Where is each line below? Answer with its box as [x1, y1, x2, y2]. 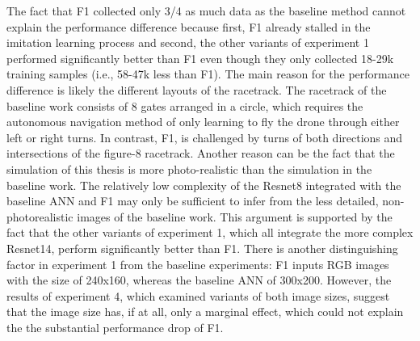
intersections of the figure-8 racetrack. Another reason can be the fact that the [6, 145, 395, 162]
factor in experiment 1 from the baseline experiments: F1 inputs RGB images [6, 255, 389, 272]
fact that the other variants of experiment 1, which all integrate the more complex [6, 224, 414, 241]
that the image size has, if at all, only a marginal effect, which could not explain [6, 303, 404, 320]
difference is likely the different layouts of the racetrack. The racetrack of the [6, 81, 387, 98]
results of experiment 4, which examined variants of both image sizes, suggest [6, 287, 390, 304]
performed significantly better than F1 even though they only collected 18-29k [6, 49, 394, 66]
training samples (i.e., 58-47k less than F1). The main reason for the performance [6, 65, 409, 82]
